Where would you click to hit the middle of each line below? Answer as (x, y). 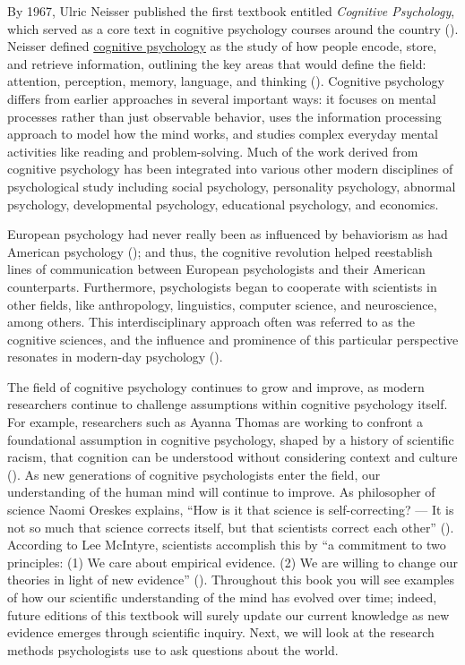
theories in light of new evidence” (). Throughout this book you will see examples (231, 580)
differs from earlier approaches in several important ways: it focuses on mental (222, 98)
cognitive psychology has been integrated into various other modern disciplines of (230, 169)
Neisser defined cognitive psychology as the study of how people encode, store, (222, 46)
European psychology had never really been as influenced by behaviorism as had (228, 234)
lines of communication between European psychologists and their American (216, 269)
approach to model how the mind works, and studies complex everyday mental (223, 134)
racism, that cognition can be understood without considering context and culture (232, 457)
